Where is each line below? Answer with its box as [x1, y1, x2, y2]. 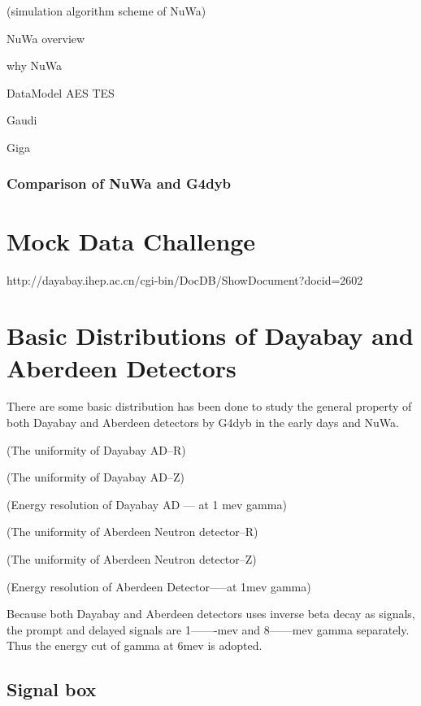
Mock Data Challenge [7, 224, 256, 257]
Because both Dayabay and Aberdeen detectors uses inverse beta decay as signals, [7, 605, 415, 622]
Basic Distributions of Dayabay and [7, 319, 414, 352]
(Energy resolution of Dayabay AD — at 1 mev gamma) [7, 495, 287, 512]
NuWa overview [7, 29, 85, 46]
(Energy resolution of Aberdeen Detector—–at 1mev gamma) [7, 577, 311, 595]
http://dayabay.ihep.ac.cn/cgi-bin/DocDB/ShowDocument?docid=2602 [7, 271, 363, 288]
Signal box [7, 677, 97, 702]
